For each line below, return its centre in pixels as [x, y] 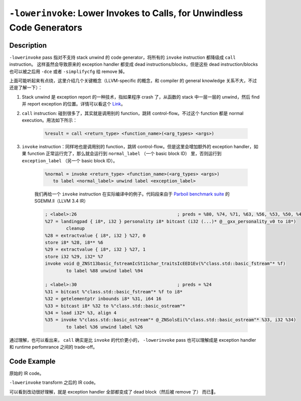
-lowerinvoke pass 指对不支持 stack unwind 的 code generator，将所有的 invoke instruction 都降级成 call [122, 57]
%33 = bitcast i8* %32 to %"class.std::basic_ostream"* [115, 306]
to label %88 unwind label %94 [104, 271]
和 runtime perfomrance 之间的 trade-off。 [53, 347]
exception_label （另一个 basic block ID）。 [70, 160]
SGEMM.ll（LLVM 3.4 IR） [61, 201]
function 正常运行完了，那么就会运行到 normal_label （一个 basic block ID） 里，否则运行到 [124, 154]
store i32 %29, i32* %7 [74, 257]
